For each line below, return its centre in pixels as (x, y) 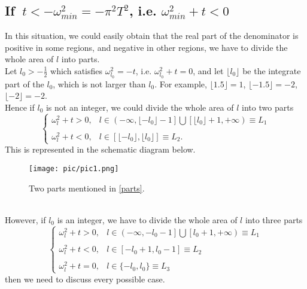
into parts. (80, 59)
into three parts (274, 219)
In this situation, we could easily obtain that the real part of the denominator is (152, 36)
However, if (25, 219)
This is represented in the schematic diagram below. (100, 149)
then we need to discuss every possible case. (85, 279)
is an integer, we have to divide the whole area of (147, 219)
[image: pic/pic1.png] (74, 168)
